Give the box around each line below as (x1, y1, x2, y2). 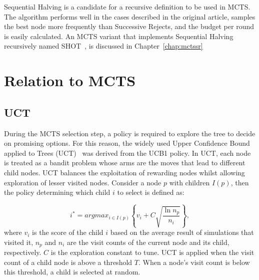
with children (169, 177, 210, 187)
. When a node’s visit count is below (138, 256, 250, 267)
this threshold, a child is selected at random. (4, 266, 140, 277)
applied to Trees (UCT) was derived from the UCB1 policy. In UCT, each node (4, 147, 251, 158)
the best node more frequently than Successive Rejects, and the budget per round (4, 21, 254, 32)
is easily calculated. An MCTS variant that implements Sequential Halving (4, 31, 233, 41)
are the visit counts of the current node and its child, (66, 236, 229, 247)
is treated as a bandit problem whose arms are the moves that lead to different (4, 157, 245, 168)
